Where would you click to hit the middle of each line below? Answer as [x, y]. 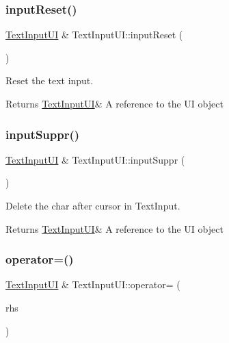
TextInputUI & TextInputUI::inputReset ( [94, 35]
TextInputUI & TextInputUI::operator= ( [93, 284]
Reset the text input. [50, 80]
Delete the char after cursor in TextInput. [93, 205]
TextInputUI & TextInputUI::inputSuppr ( [95, 159]
